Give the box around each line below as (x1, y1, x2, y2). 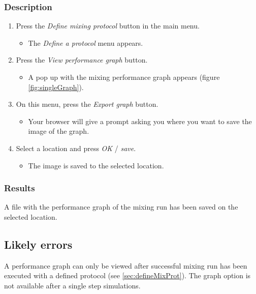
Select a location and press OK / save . (16, 142, 136, 153)
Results (4, 182, 35, 194)
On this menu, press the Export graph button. (16, 99, 158, 109)
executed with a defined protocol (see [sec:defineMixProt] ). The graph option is (4, 270, 251, 281)
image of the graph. (28, 126, 89, 136)
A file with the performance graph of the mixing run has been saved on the (4, 201, 238, 212)
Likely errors (4, 236, 73, 252)
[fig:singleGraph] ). (28, 81, 84, 92)
